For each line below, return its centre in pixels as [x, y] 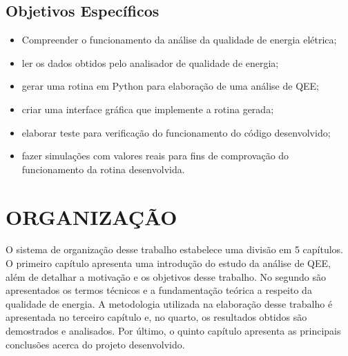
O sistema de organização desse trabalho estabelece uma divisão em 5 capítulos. [174, 249]
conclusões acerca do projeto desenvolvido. [95, 344]
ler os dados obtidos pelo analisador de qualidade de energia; [150, 62]
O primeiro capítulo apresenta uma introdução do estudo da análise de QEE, [168, 263]
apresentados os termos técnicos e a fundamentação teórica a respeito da [159, 290]
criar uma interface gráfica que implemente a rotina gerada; [148, 109]
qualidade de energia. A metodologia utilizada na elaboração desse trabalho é [169, 303]
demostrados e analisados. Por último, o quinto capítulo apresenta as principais [173, 331]
